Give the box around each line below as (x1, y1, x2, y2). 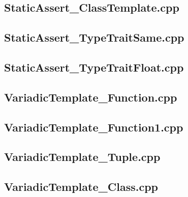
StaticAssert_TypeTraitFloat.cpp (4, 59, 184, 75)
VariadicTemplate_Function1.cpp (4, 119, 183, 135)
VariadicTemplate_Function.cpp (4, 89, 177, 105)
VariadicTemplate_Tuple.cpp (4, 149, 161, 165)
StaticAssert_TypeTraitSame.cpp (4, 29, 184, 45)
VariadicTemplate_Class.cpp (4, 179, 158, 194)
